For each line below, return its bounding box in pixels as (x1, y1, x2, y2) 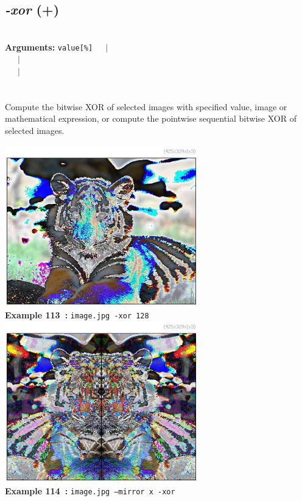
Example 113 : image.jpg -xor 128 (5, 308, 149, 321)
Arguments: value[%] (5, 40, 93, 53)
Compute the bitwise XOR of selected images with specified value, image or (5, 100, 287, 113)
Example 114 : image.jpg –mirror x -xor (5, 484, 175, 497)
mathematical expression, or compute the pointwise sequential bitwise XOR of (5, 112, 297, 125)
